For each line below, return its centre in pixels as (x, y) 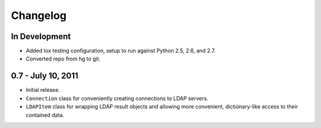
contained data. (45, 115)
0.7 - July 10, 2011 (45, 76)
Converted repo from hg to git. (63, 59)
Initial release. (43, 90)
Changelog (39, 15)
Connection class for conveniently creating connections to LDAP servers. (117, 98)
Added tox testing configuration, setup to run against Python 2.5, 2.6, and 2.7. (121, 51)
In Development (41, 36)
